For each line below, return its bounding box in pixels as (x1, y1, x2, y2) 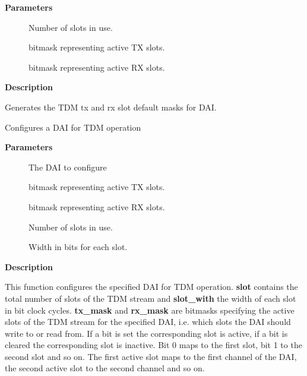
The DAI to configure (29, 160, 107, 173)
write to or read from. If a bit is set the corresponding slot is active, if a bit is (5, 327, 288, 339)
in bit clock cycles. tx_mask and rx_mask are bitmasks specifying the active (5, 304, 295, 316)
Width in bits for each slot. (29, 241, 128, 253)
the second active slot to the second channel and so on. (5, 362, 205, 374)
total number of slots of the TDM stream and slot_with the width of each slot (5, 292, 296, 304)
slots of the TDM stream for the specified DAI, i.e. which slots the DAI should (5, 315, 291, 328)
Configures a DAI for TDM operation (5, 121, 141, 133)
